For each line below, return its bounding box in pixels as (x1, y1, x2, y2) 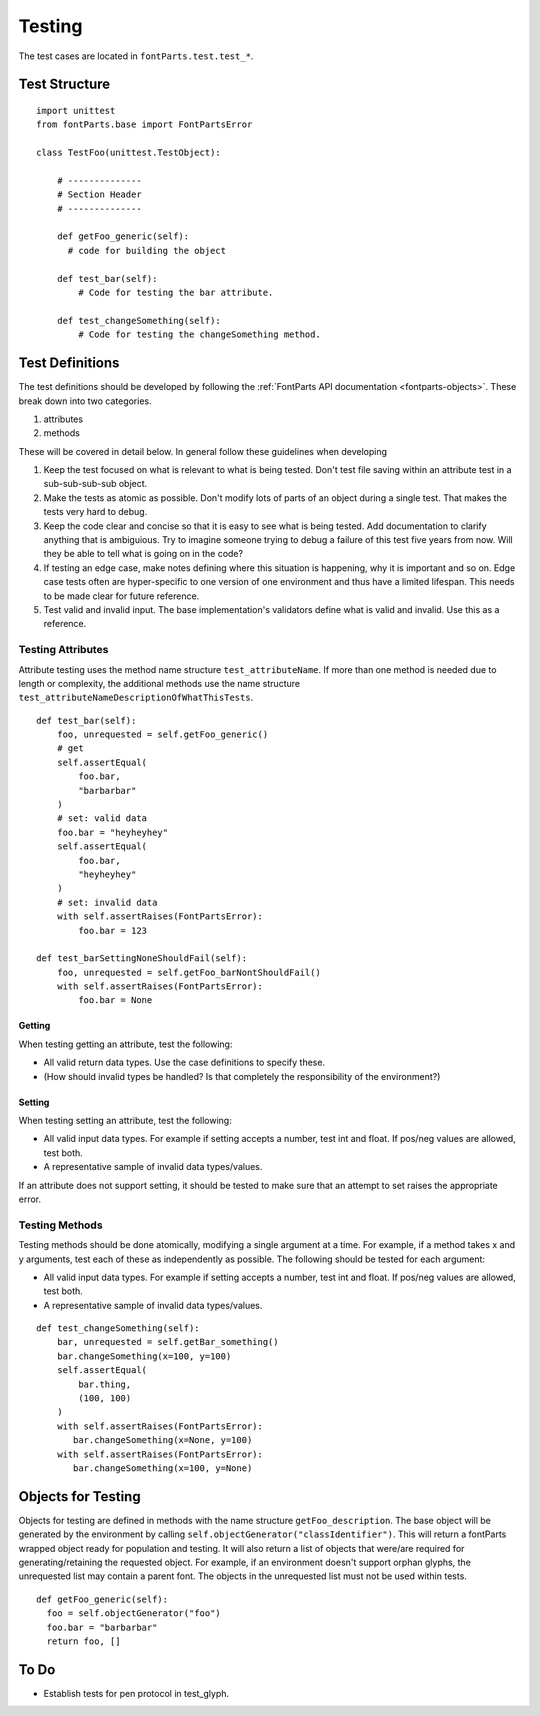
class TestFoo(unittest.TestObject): (36, 147, 222, 159)
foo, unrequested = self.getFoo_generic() (56, 729, 269, 740)
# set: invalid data (56, 896, 158, 908)
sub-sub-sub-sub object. (43, 478, 148, 490)
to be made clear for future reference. (43, 590, 200, 602)
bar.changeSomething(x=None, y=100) (73, 1435, 253, 1446)
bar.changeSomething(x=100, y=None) (73, 1463, 253, 1474)
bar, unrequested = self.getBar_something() (56, 1336, 279, 1348)
